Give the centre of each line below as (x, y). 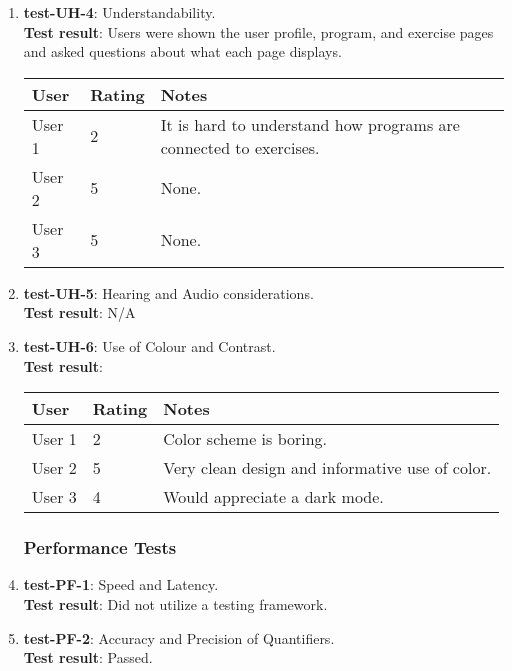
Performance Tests (100, 547)
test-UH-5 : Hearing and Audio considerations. (168, 292)
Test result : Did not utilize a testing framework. (175, 603)
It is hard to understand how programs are (310, 124)
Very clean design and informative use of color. (327, 468)
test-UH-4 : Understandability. (119, 12)
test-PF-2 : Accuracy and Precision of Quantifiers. (179, 637)
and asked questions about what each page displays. (182, 51)
